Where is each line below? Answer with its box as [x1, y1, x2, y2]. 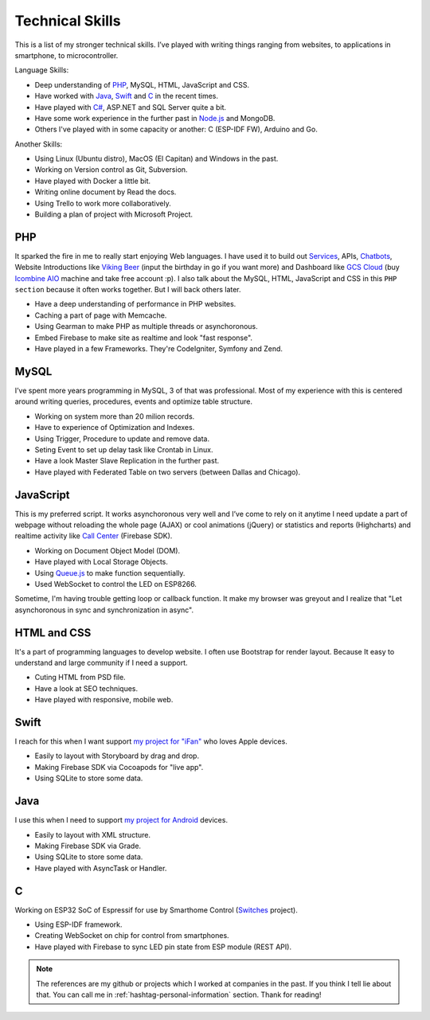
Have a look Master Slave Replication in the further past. [34, 456, 219, 466]
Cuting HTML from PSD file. [34, 673, 127, 682]
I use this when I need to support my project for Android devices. [14, 815, 229, 825]
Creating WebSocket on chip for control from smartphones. [34, 931, 230, 940]
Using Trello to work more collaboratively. [34, 198, 171, 208]
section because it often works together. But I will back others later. [14, 285, 242, 295]
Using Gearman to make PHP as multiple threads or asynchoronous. [34, 322, 258, 331]
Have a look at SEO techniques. [34, 683, 139, 693]
